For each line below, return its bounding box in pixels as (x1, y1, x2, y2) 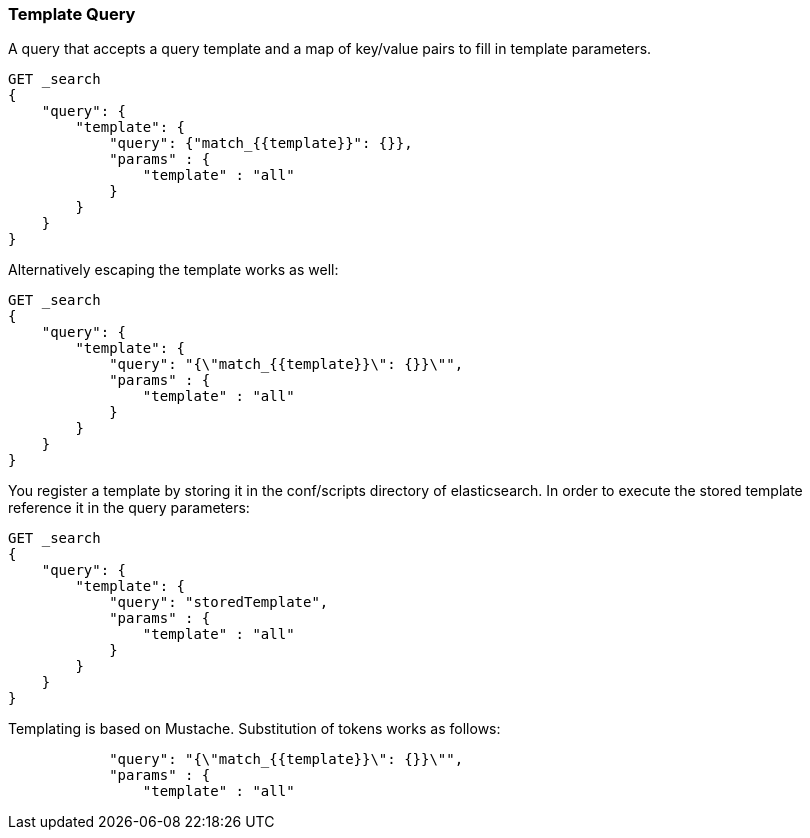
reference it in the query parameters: (8, 499, 250, 517)
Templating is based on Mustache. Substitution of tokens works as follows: (8, 720, 501, 738)
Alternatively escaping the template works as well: (8, 261, 339, 279)
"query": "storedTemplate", (109, 594, 329, 611)
